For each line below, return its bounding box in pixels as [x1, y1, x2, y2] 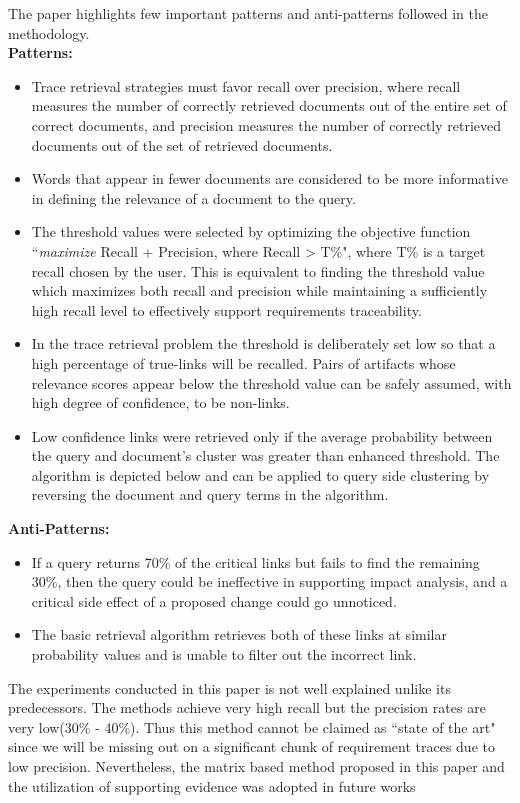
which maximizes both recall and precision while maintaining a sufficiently [31, 280, 488, 301]
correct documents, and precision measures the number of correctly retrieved [31, 114, 502, 135]
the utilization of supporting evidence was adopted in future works [8, 775, 416, 796]
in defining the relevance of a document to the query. [31, 187, 356, 208]
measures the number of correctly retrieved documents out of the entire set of [31, 95, 507, 116]
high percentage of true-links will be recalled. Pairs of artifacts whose [31, 352, 456, 373]
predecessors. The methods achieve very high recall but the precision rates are [8, 697, 486, 718]
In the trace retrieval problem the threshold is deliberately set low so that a [31, 333, 496, 354]
